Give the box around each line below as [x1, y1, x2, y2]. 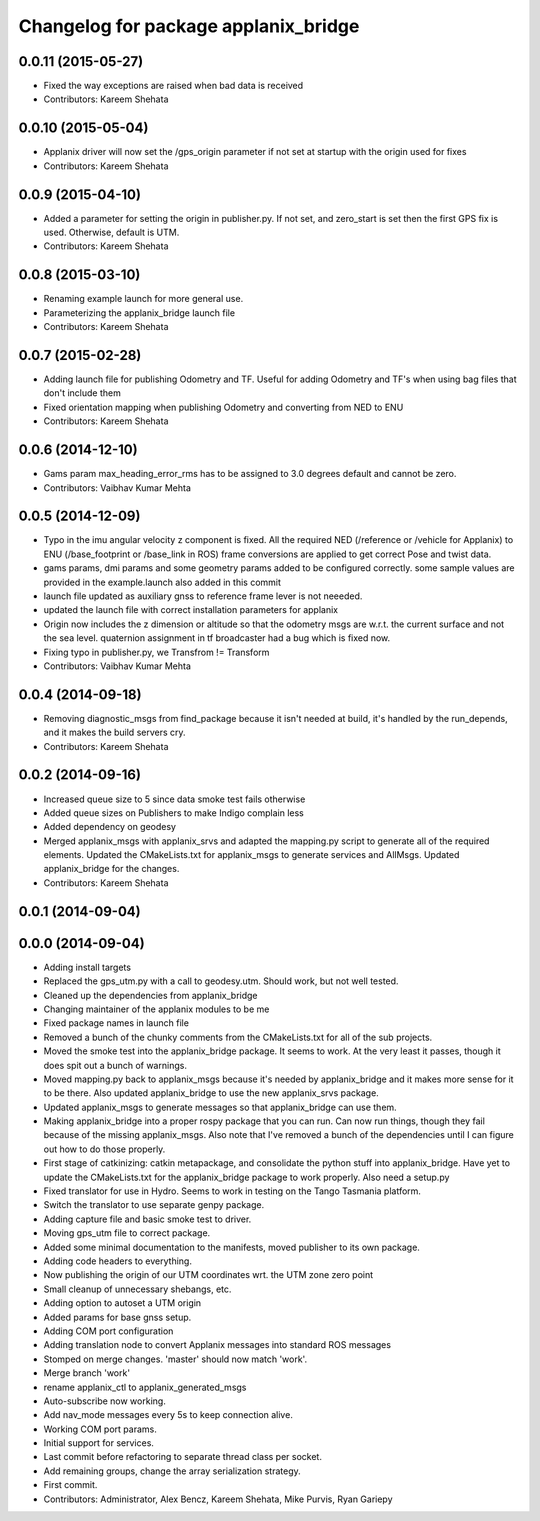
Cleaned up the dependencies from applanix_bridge [43, 989, 259, 1001]
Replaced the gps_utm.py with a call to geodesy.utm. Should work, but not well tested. [43, 975, 399, 987]
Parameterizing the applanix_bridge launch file [43, 306, 235, 319]
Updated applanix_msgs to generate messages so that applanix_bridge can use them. [43, 1101, 397, 1113]
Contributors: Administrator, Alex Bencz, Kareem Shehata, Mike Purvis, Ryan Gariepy [43, 1493, 394, 1505]
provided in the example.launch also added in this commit [43, 576, 282, 588]
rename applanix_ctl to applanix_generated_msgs [43, 1381, 247, 1393]
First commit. [43, 1479, 98, 1491]
